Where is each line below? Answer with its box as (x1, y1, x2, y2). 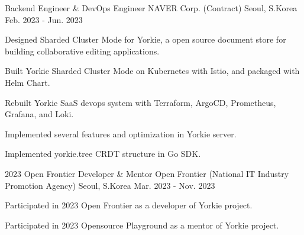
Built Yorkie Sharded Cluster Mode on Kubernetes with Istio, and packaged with (5, 65, 300, 77)
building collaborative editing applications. (5, 44, 160, 57)
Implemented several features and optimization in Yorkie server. (5, 127, 237, 140)
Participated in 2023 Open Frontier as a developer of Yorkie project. (5, 199, 253, 211)
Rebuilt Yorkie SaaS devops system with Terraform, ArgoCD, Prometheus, (5, 96, 276, 108)
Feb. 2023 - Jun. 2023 (5, 13, 83, 25)
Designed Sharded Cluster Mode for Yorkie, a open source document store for (5, 33, 286, 46)
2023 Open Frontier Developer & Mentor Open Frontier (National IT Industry (5, 167, 289, 179)
